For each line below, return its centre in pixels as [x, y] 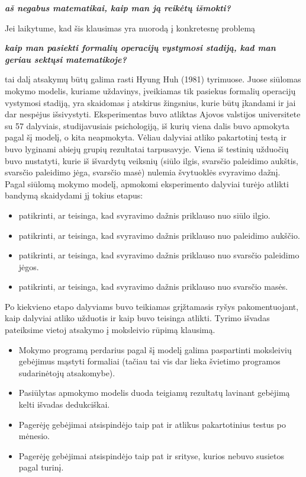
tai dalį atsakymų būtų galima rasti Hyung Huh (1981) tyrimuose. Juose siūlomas [153, 79]
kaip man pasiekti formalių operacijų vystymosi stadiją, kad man [140, 48]
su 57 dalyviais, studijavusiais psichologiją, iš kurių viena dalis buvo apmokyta [147, 125]
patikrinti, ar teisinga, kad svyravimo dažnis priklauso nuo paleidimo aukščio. [159, 235]
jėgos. [29, 266]
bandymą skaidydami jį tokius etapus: [74, 195]
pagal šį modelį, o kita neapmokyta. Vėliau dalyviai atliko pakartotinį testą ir [146, 137]
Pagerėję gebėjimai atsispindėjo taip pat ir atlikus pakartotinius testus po [152, 424]
